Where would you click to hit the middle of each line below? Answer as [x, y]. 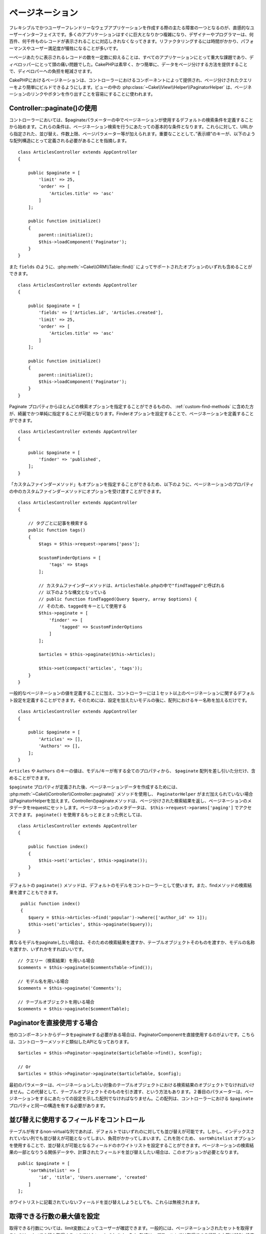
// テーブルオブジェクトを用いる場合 [56, 1002]
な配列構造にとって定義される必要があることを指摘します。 [69, 141]
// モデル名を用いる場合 [43, 981]
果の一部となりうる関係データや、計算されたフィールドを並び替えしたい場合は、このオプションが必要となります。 [125, 1152]
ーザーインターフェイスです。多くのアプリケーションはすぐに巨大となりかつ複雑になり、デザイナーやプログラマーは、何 [131, 34]
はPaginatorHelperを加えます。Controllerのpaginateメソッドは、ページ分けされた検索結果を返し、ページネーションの [128, 801]
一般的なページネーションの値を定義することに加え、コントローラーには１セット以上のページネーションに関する [123, 693]
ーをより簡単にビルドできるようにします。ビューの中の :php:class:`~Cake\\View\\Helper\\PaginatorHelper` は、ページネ [131, 87]
